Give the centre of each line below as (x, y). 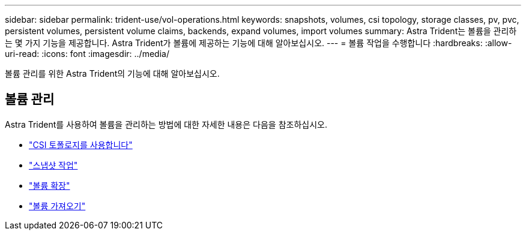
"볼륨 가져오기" (57, 206)
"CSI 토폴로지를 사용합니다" (81, 144)
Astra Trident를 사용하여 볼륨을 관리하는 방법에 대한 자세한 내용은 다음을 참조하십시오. (166, 124)
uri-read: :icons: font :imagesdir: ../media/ (87, 54)
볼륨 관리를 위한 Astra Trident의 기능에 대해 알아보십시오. (112, 73)
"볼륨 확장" (50, 185)
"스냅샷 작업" (53, 165)
